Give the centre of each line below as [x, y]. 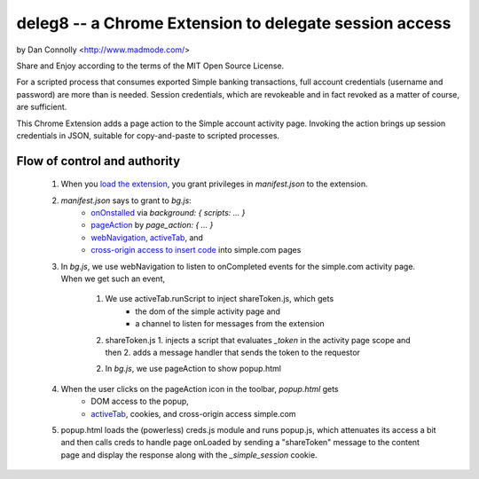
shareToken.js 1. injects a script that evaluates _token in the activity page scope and [258, 340]
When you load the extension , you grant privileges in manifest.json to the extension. [214, 184]
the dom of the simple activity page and [208, 311]
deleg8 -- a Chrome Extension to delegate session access [234, 23]
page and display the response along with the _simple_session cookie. [189, 455]
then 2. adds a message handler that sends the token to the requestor [233, 352]
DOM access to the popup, [140, 401]
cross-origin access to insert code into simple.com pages [196, 250]
